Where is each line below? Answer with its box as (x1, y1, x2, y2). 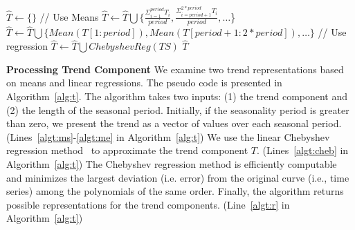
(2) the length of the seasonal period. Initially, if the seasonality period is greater (6, 102, 349, 117)
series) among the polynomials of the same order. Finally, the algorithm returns (6, 184, 344, 198)
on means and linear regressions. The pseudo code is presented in (6, 75, 282, 90)
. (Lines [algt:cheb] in (257, 143, 349, 157)
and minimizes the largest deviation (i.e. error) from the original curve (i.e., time (6, 170, 349, 184)
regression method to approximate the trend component (6, 143, 248, 157)
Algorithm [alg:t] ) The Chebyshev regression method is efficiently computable (6, 156, 337, 171)
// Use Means (39, 9, 99, 23)
